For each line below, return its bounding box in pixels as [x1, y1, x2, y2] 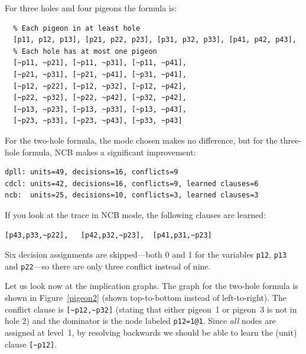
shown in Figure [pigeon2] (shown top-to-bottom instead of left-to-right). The [5, 291, 287, 303]
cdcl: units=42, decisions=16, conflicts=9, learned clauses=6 [5, 179, 259, 188]
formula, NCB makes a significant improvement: [22, 145, 196, 158]
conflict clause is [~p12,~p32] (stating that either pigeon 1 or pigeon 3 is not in [5, 303, 297, 315]
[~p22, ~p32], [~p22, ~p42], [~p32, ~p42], [13, 93, 187, 102]
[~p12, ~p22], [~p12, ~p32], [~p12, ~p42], [13, 82, 187, 90]
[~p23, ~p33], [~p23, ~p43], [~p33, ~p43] [13, 116, 183, 125]
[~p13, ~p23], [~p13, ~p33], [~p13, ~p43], [13, 105, 187, 113]
